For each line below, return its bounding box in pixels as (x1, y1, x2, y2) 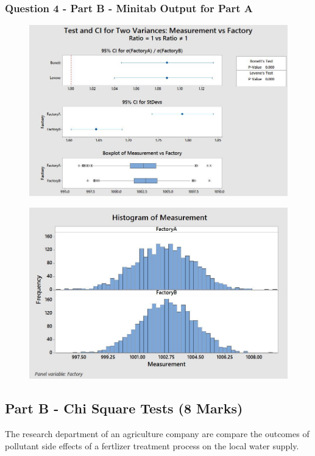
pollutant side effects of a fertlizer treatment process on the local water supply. (5, 439, 299, 452)
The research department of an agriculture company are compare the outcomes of (5, 427, 310, 440)
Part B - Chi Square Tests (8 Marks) (5, 399, 243, 418)
